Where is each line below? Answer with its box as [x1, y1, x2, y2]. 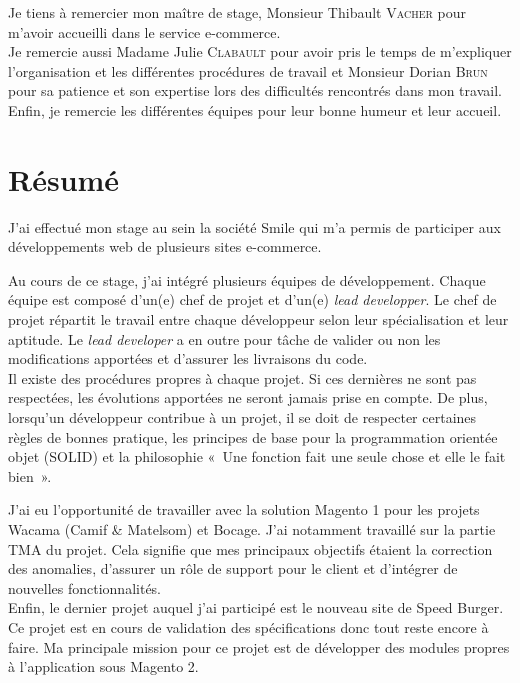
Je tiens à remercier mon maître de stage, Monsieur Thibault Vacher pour [8, 2, 466, 22]
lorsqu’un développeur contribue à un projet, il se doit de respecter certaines [8, 407, 477, 428]
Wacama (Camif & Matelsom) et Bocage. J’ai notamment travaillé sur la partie [8, 519, 496, 539]
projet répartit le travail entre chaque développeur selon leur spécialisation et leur [8, 309, 509, 330]
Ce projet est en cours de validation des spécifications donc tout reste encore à [8, 616, 489, 637]
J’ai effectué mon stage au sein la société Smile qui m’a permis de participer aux [8, 216, 501, 237]
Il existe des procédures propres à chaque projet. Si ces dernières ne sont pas [8, 367, 477, 388]
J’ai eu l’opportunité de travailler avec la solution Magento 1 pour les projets [8, 499, 480, 520]
